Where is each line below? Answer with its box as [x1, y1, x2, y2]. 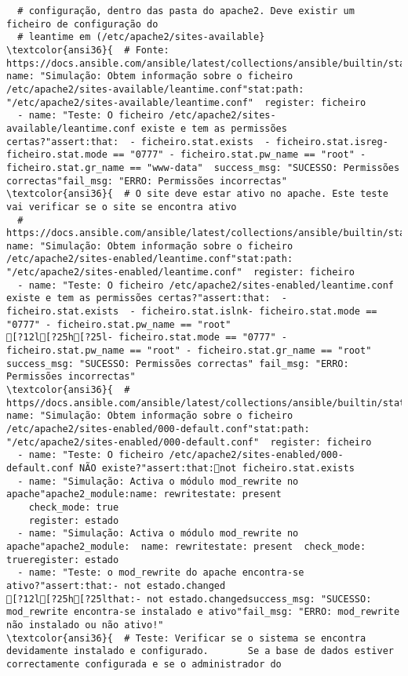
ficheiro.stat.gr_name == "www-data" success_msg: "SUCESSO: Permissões [6, 162, 400, 173]
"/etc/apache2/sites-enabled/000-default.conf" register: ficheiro [6, 436, 372, 448]
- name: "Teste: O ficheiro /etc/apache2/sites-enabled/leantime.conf [17, 279, 394, 291]
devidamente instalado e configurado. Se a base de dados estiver [6, 645, 394, 657]
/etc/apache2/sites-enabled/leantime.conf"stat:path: [6, 253, 293, 265]
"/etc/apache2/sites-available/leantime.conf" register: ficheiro [6, 96, 366, 108]
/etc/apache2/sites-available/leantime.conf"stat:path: [6, 83, 304, 95]
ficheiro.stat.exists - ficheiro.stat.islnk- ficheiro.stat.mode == [6, 306, 377, 318]
